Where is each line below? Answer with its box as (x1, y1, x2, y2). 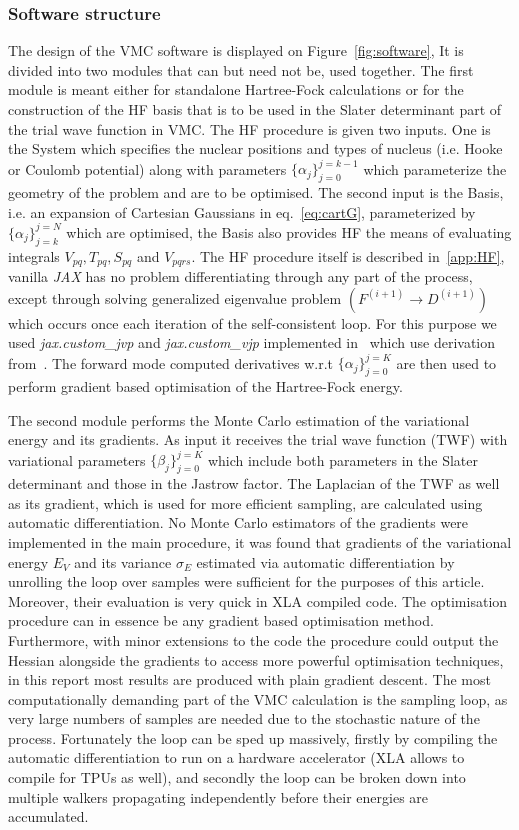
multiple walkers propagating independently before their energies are (8, 786, 429, 807)
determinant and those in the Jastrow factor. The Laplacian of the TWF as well (8, 473, 500, 494)
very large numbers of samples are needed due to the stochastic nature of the (8, 708, 480, 729)
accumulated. (8, 806, 89, 827)
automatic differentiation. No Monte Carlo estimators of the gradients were (8, 512, 469, 533)
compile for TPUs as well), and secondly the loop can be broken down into (8, 767, 466, 788)
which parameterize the (363, 158, 507, 179)
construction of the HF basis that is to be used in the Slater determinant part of (8, 99, 502, 119)
